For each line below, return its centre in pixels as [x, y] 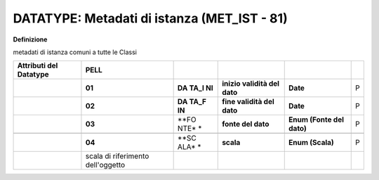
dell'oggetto [105, 165]
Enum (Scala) [312, 143]
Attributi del [38, 65]
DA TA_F [192, 102]
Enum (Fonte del [316, 120]
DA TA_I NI [195, 88]
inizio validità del [251, 84]
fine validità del [248, 102]
